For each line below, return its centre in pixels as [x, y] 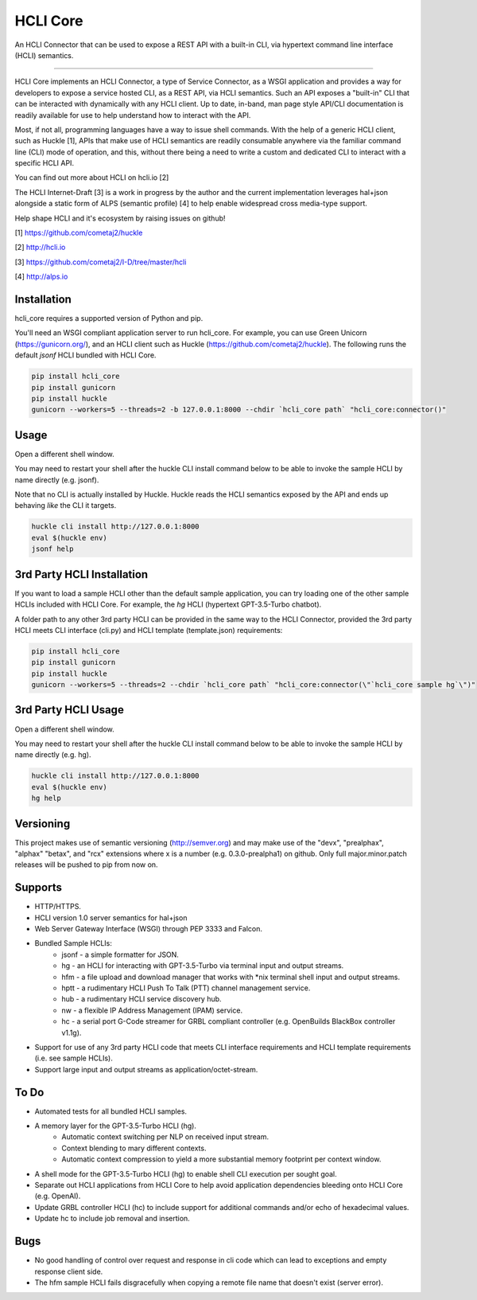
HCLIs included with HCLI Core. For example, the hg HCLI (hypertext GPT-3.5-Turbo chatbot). [168, 604]
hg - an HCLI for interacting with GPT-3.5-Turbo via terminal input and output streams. [203, 966]
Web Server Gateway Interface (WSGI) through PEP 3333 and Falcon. [148, 929]
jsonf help [52, 549]
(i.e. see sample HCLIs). [74, 1058]
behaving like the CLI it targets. [66, 506]
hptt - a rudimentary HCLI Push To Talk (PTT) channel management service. [186, 988]
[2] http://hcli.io [40, 248]
